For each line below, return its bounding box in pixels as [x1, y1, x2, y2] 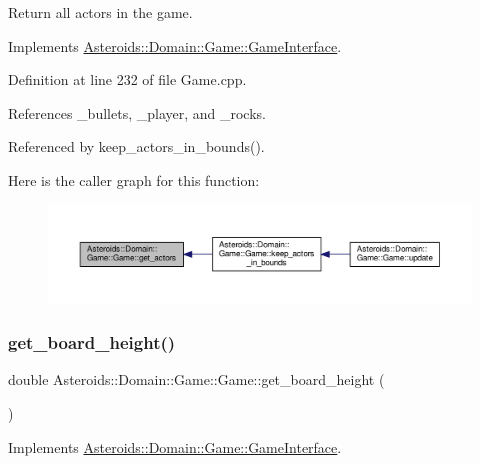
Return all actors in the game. [8, 2, 193, 22]
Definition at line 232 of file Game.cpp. [8, 69, 247, 90]
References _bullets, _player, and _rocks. [8, 102, 266, 123]
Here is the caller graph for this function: [8, 169, 260, 190]
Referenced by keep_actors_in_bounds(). [8, 136, 265, 157]
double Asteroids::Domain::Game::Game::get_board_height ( [8, 369, 385, 390]
